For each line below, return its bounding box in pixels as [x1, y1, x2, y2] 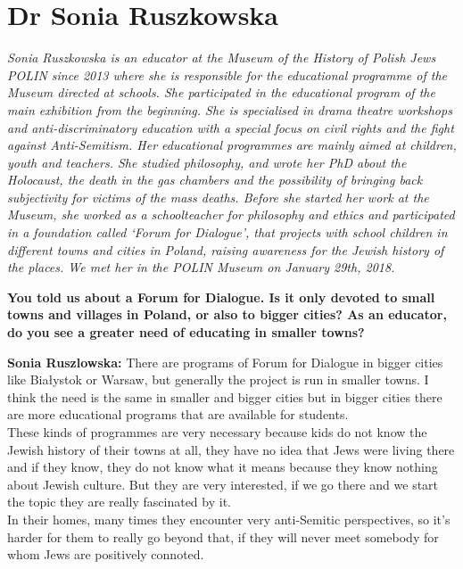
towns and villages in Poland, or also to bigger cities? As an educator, [7, 305, 447, 324]
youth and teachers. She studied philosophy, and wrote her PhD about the [7, 153, 407, 171]
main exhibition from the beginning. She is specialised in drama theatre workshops [7, 100, 452, 119]
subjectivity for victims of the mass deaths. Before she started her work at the [7, 187, 429, 206]
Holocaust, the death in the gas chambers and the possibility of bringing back [7, 170, 423, 189]
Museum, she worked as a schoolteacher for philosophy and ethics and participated [7, 205, 455, 224]
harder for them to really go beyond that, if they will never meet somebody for [7, 527, 439, 546]
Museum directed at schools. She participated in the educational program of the [7, 83, 435, 102]
